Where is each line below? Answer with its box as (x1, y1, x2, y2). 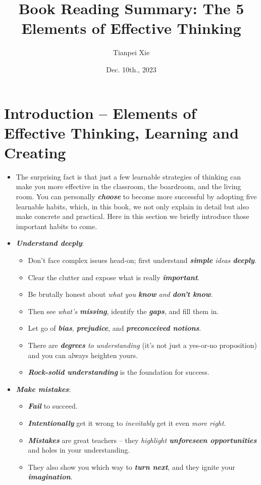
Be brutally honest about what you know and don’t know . (28, 289, 213, 299)
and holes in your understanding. (28, 445, 130, 455)
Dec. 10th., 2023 (106, 64, 156, 74)
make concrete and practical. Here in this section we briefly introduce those (16, 211, 249, 222)
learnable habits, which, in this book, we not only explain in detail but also (16, 201, 249, 211)
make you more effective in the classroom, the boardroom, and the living (16, 181, 241, 192)
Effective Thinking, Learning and (4, 122, 239, 143)
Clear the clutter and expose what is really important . (28, 272, 200, 282)
